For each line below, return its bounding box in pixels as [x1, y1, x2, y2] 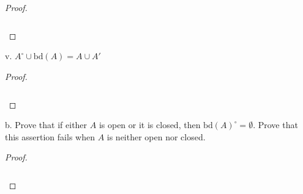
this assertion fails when [5, 130, 95, 143]
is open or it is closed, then [99, 118, 201, 131]
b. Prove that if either [5, 118, 88, 131]
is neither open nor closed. [107, 130, 206, 143]
